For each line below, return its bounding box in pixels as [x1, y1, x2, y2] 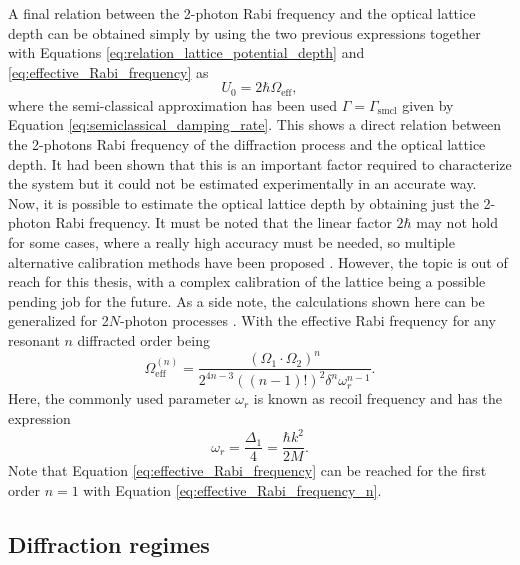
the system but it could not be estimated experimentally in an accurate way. [8, 173, 477, 194]
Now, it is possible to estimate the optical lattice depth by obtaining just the [8, 192, 479, 213]
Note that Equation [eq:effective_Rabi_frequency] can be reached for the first [8, 460, 487, 481]
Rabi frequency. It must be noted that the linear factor [55, 212, 392, 233]
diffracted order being [77, 329, 210, 350]
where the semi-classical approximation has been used [8, 94, 338, 115]
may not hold [416, 212, 498, 233]
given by [402, 94, 454, 115]
